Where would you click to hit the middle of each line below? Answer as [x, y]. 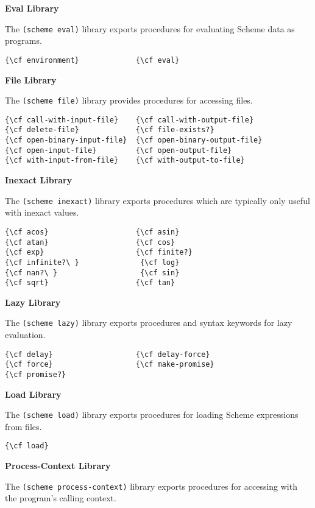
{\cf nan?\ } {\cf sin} [92, 273]
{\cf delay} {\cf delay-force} [108, 354]
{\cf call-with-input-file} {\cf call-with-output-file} [129, 120]
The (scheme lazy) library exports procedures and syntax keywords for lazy [149, 323]
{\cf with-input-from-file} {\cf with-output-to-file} [125, 161]
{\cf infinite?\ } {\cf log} [92, 262]
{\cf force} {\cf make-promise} [110, 365]
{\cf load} [27, 446]
